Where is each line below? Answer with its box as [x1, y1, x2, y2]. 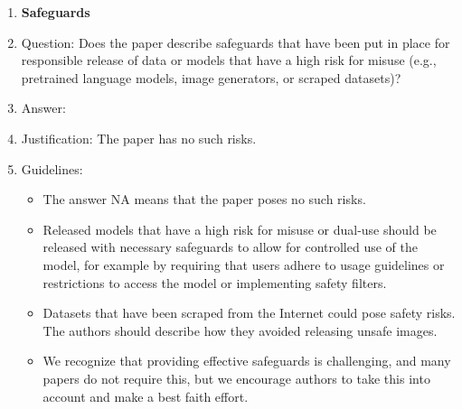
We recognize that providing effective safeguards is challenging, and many [42, 351, 451, 370]
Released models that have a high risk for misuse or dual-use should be [42, 219, 437, 238]
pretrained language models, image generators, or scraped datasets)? [21, 68, 401, 87]
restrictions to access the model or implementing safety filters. [42, 273, 387, 292]
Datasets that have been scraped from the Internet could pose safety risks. [42, 303, 456, 322]
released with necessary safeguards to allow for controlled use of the [42, 237, 418, 256]
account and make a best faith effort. [42, 386, 249, 405]
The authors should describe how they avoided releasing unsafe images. [42, 321, 438, 339]
